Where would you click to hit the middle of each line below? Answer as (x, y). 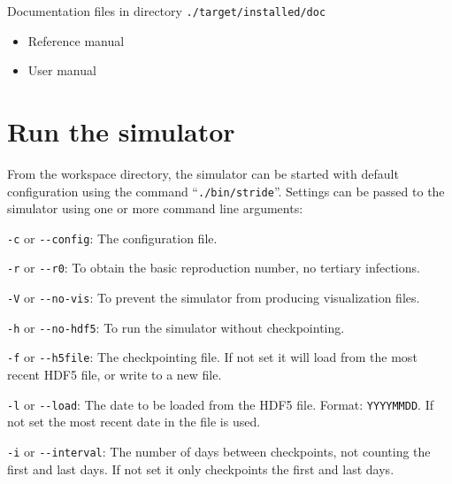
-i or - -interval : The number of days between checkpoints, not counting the (219, 451)
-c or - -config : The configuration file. (112, 238)
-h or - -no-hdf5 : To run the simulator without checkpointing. (176, 327)
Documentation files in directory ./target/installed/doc (167, 11)
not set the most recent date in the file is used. (134, 422)
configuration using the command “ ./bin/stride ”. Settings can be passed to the (226, 191)
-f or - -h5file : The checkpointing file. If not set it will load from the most (212, 357)
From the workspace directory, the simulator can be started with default (203, 173)
